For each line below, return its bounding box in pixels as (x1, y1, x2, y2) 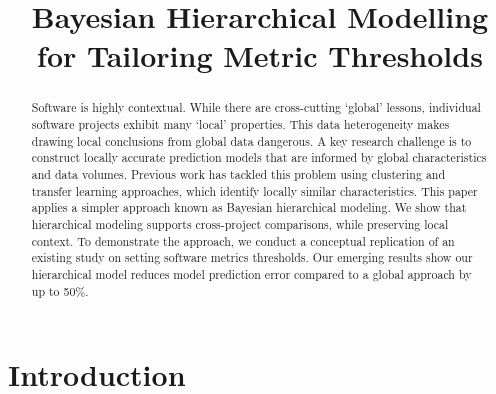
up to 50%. (31, 282, 89, 299)
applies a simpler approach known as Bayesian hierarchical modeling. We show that (31, 199, 467, 216)
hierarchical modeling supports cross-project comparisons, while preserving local (31, 215, 449, 232)
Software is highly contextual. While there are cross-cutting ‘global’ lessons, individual (31, 99, 481, 116)
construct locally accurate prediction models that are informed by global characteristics (31, 149, 487, 166)
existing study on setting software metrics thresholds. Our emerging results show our (31, 249, 473, 266)
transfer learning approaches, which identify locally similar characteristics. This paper (31, 182, 478, 199)
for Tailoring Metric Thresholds (37, 35, 483, 76)
